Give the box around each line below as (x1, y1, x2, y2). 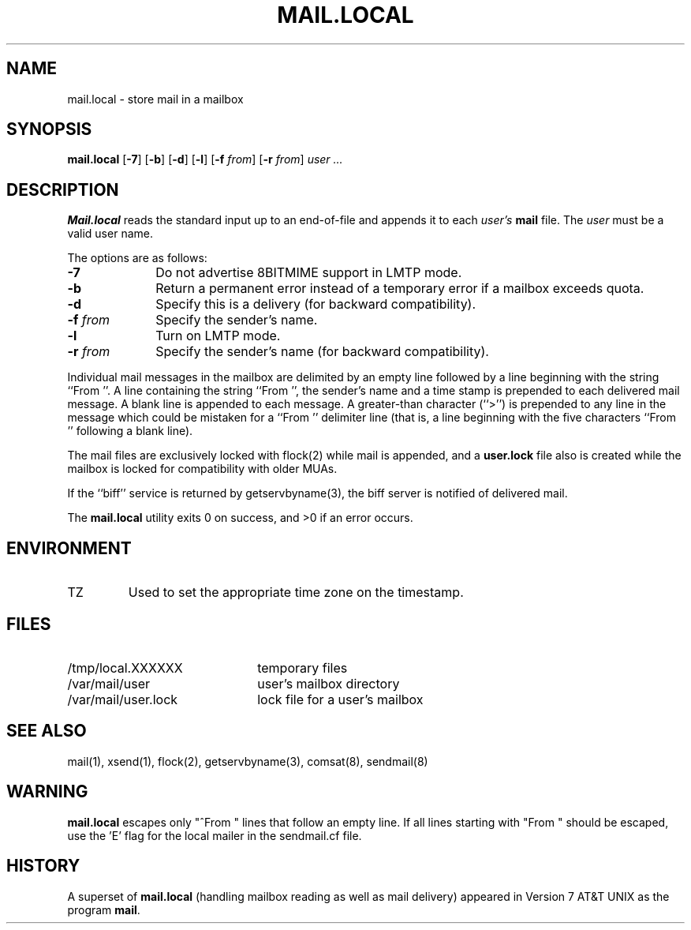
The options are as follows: (67, 251, 207, 265)
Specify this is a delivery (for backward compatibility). (155, 296, 476, 313)
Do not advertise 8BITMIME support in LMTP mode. (155, 264, 462, 281)
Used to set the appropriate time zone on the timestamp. (128, 584, 464, 601)
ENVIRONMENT (6, 538, 132, 558)
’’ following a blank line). (67, 424, 193, 438)
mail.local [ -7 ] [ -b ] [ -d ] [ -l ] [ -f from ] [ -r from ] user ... (67, 152, 343, 167)
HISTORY (6, 856, 80, 876)
